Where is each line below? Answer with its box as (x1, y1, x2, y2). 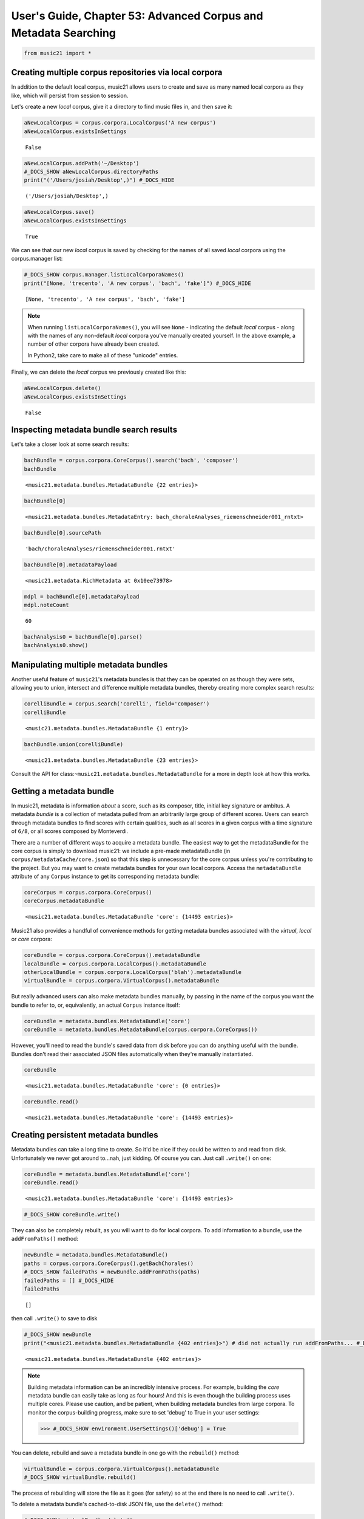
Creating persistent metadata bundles (11, 1130, 159, 1140)
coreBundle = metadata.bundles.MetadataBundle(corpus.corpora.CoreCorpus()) (24, 1026, 258, 1033)
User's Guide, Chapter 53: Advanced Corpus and (11, 9, 263, 22)
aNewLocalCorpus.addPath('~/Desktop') (24, 160, 140, 166)
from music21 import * (24, 49, 92, 57)
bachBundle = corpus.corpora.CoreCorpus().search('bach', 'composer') (24, 457, 239, 464)
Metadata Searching (11, 26, 116, 39)
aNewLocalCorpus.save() (24, 208, 95, 216)
